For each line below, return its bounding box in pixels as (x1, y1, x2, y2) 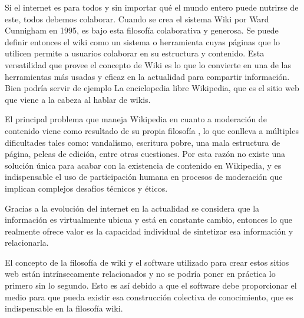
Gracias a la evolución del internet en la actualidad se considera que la (5, 202, 260, 214)
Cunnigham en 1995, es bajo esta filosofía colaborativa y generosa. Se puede (5, 24, 279, 36)
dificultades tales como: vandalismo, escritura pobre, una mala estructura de (5, 136, 280, 148)
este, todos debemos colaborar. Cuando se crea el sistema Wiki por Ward (5, 12, 269, 25)
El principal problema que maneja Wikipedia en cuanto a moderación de (5, 113, 267, 125)
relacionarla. (5, 236, 49, 249)
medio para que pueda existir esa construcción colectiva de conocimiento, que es (5, 290, 293, 303)
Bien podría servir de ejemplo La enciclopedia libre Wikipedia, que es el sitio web (5, 82, 299, 94)
